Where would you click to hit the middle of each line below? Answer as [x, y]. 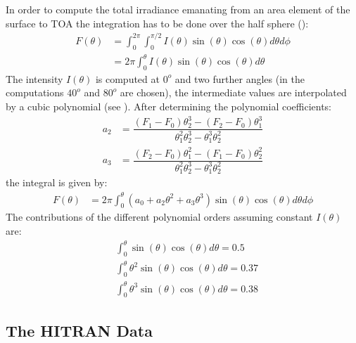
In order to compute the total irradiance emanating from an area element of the [178, 9]
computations [35, 92]
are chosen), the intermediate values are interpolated [233, 92]
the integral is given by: [57, 182]
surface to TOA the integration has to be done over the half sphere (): [157, 23]
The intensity [34, 78]
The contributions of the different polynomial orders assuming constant [159, 217]
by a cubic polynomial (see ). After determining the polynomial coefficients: [169, 106]
